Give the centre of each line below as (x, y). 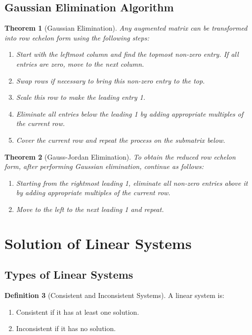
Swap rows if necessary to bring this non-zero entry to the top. (110, 80)
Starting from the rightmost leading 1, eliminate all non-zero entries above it (132, 183)
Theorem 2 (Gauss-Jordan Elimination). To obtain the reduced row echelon (120, 156)
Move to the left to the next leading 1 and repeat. (90, 209)
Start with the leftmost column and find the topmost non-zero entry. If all (127, 54)
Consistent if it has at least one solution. (78, 312)
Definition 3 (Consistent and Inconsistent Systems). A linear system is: (114, 295)
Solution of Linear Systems (98, 243)
